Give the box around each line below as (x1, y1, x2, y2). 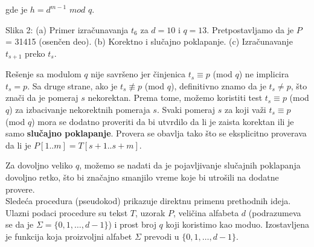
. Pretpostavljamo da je (207, 23, 294, 36)
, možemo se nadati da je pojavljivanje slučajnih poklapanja (79, 159, 301, 172)
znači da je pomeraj (5, 91, 78, 104)
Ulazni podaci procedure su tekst (5, 206, 128, 219)
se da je (5, 218, 34, 231)
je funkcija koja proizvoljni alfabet (5, 229, 132, 242)
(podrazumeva (248, 206, 301, 219)
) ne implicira (239, 68, 289, 80)
